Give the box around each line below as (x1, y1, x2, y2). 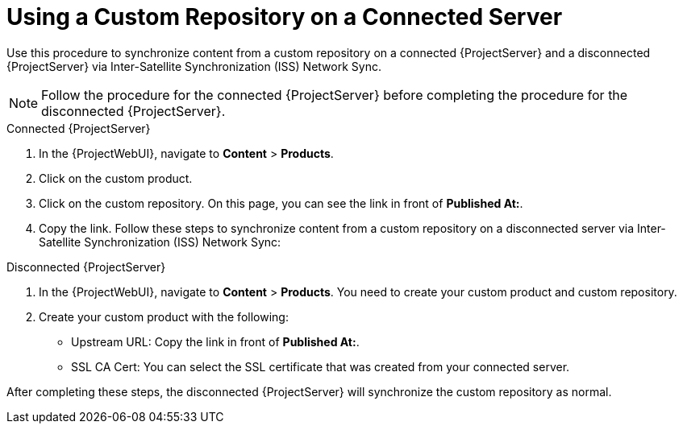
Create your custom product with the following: (39, 309, 289, 324)
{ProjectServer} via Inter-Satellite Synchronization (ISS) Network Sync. (6, 59, 381, 73)
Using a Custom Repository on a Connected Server (6, 3, 563, 31)
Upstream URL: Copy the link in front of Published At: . (71, 334, 360, 349)
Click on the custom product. (39, 171, 193, 185)
